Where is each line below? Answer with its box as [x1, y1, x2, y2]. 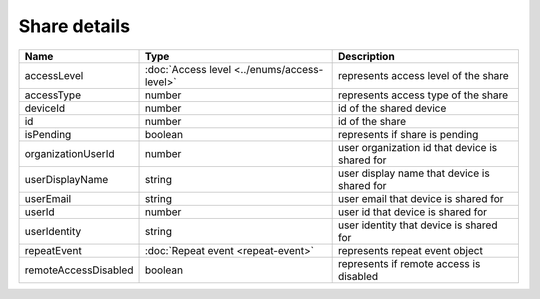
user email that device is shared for [337, 191, 504, 205]
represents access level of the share [337, 68, 509, 82]
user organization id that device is [337, 140, 498, 154]
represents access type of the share [337, 88, 509, 102]
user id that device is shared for [337, 205, 488, 219]
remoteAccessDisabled [24, 263, 134, 277]
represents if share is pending [337, 127, 479, 141]
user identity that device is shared [337, 218, 498, 232]
